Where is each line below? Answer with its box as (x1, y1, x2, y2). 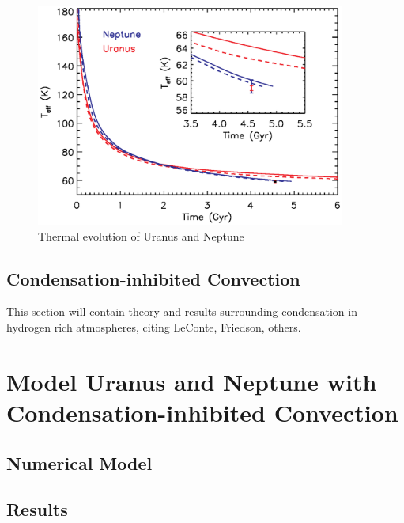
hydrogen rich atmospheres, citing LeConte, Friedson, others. (6, 318, 301, 335)
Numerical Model (6, 450, 153, 475)
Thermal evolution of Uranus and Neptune (38, 227, 244, 244)
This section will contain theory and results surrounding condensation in (6, 303, 357, 320)
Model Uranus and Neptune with (6, 365, 377, 397)
